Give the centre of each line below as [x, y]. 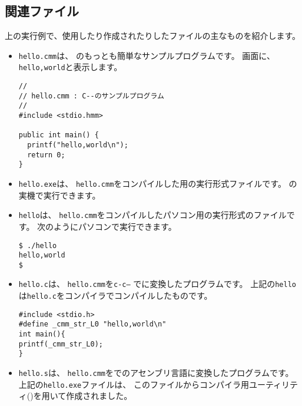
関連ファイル [42, 11]
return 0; [46, 155]
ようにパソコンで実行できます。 [115, 226]
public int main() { [59, 135]
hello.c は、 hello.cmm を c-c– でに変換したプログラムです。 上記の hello [157, 284]
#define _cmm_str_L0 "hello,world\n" [92, 324]
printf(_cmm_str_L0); [61, 344]
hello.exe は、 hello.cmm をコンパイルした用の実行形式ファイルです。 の [158, 184]
